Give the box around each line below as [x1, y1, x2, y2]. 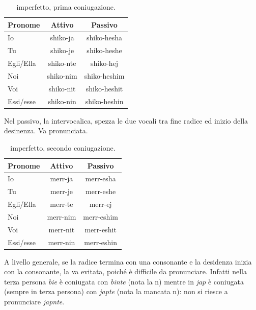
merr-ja [50, 173, 73, 184]
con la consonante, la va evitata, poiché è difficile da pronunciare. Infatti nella [4, 266, 247, 277]
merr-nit [48, 224, 75, 234]
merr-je [50, 186, 73, 197]
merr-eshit [84, 224, 117, 234]
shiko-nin [48, 96, 76, 106]
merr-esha [85, 173, 116, 184]
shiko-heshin [85, 96, 124, 106]
